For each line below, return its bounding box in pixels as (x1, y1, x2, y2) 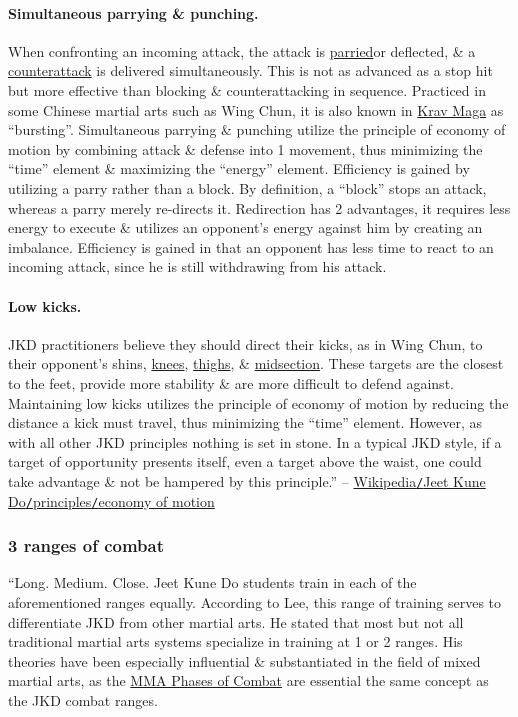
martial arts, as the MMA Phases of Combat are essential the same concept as (8, 670, 489, 691)
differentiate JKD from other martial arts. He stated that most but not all (8, 611, 464, 632)
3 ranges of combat (8, 533, 164, 558)
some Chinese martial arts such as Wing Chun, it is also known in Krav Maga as (8, 99, 504, 120)
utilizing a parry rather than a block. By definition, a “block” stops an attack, (8, 177, 487, 198)
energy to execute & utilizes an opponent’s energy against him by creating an (8, 217, 483, 238)
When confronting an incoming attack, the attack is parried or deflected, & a (8, 40, 476, 61)
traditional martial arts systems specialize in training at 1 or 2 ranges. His (8, 631, 463, 652)
